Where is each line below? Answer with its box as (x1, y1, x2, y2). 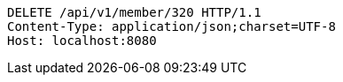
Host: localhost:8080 (7, 34, 157, 48)
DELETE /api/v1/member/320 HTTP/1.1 (7, 5, 261, 19)
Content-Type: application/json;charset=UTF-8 (7, 19, 336, 34)
